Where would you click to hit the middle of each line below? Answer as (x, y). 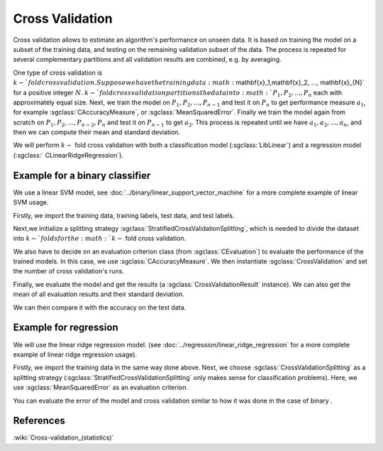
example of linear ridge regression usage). (75, 354)
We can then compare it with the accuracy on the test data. (100, 307)
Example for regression (66, 328)
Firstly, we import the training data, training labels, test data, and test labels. (124, 215)
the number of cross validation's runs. (68, 271)
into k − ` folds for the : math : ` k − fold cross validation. (100, 239)
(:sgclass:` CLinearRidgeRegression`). (68, 155)
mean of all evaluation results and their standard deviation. (99, 294)
